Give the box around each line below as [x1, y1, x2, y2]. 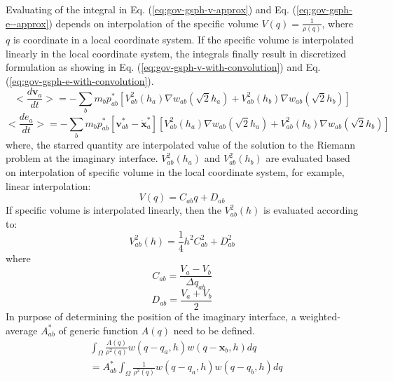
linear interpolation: [6, 178, 91, 193]
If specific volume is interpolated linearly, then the [6, 203, 221, 217]
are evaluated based [266, 151, 350, 165]
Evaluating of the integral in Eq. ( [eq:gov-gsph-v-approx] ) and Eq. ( [6, 2, 296, 16]
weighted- [299, 309, 340, 324]
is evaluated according [263, 203, 359, 217]
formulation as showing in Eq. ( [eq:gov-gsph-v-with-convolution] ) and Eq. [6, 60, 321, 74]
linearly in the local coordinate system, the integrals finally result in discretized [6, 46, 346, 60]
